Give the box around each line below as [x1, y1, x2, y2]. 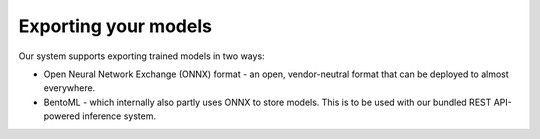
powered [43, 110, 80, 122]
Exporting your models [18, 15, 212, 37]
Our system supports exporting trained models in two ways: [18, 50, 265, 62]
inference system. [81, 110, 157, 122]
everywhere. [43, 82, 96, 94]
